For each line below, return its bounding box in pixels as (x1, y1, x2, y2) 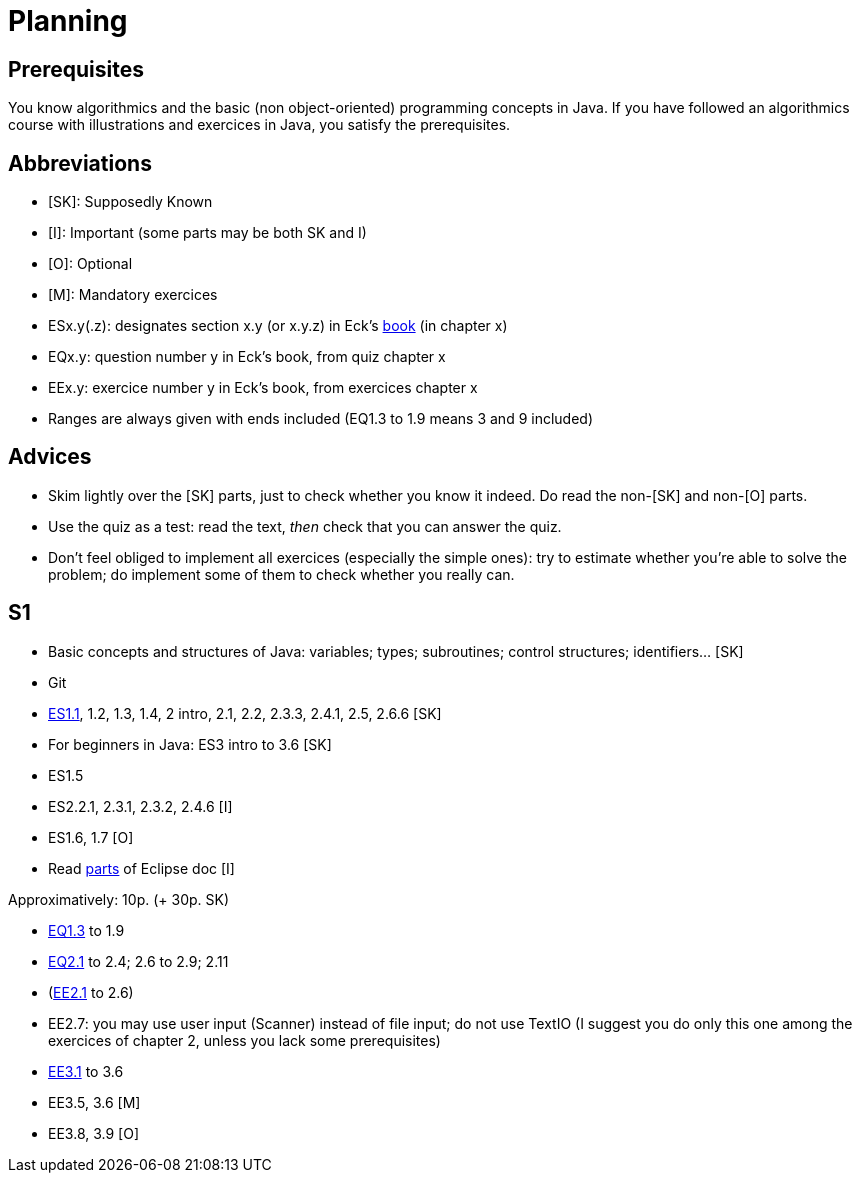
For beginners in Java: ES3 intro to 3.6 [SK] (48, 735, 332, 753)
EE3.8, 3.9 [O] (48, 1124, 140, 1142)
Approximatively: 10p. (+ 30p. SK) (8, 890, 229, 908)
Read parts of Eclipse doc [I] (48, 859, 235, 877)
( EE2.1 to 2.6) (48, 983, 134, 1001)
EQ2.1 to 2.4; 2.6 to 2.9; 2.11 (48, 952, 229, 970)
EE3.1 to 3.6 (48, 1062, 124, 1080)
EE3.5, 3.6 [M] (48, 1093, 141, 1111)
